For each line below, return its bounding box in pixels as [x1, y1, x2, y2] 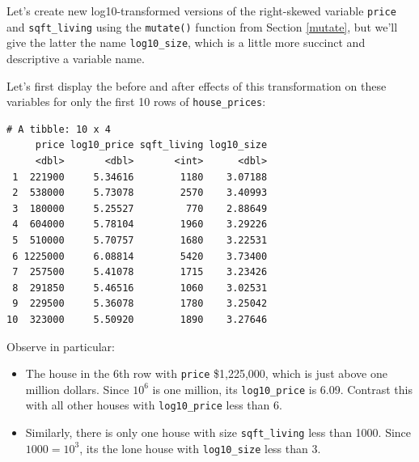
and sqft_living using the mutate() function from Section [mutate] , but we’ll [6, 18, 398, 35]
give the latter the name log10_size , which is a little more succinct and [6, 34, 366, 51]
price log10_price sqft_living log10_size [35, 139, 268, 151]
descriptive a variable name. [6, 49, 145, 66]
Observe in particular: [6, 337, 115, 354]
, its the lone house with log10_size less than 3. [79, 439, 321, 456]
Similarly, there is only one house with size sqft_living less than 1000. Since [25, 424, 412, 441]
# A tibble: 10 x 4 [6, 123, 111, 135]
